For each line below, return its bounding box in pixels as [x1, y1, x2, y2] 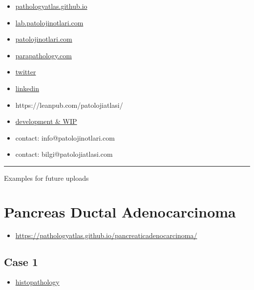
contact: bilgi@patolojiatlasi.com [15, 149, 113, 159]
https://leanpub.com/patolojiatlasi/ [15, 99, 123, 110]
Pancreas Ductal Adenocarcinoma [4, 201, 236, 221]
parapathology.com [15, 50, 72, 60]
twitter [15, 67, 36, 77]
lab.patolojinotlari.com [15, 17, 84, 27]
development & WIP [15, 116, 77, 126]
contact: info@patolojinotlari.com [15, 132, 115, 143]
